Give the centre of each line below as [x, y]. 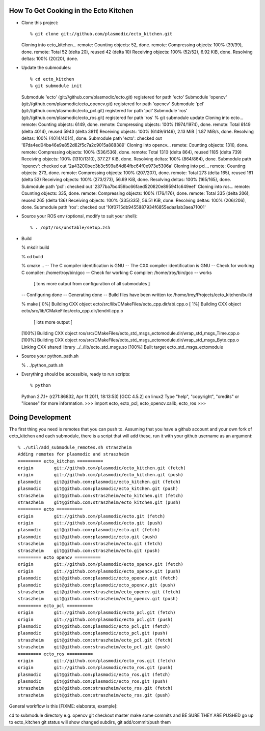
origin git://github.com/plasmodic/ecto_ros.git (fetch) [97, 661]
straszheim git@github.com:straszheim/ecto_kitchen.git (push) [99, 502]
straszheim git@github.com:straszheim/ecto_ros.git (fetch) [95, 688]
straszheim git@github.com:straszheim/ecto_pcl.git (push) [94, 647]
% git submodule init [56, 86]
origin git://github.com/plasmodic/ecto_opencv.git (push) [99, 571]
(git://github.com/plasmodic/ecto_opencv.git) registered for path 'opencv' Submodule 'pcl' [113, 104]
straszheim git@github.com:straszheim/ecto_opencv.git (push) [98, 599]
